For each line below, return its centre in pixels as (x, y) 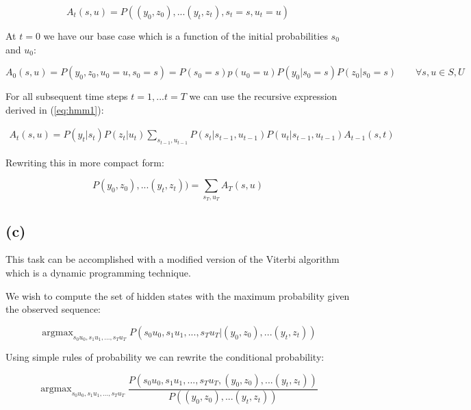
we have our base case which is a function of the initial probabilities (186, 36)
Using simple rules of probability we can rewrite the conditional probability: (165, 357)
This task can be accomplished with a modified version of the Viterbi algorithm (173, 259)
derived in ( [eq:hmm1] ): (55, 109)
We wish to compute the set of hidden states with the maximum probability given (178, 295)
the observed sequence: (53, 309)
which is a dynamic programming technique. (98, 273)
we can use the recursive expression (263, 96)
